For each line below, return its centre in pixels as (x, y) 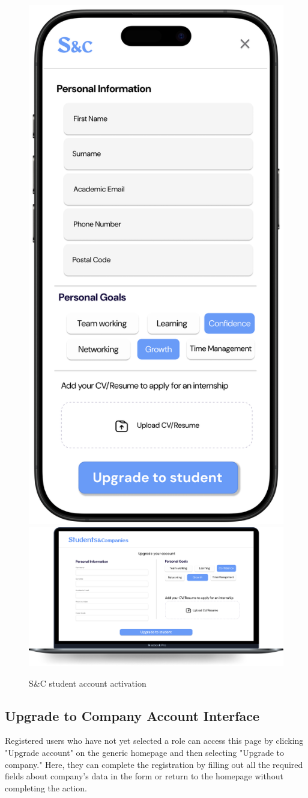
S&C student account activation (88, 683)
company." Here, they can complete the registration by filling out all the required (154, 764)
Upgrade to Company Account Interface (132, 715)
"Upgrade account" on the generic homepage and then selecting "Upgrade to (145, 753)
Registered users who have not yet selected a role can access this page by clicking (154, 741)
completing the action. (46, 787)
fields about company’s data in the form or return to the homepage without (144, 776)
